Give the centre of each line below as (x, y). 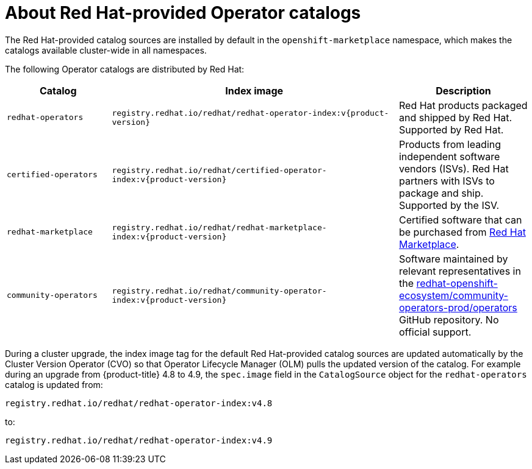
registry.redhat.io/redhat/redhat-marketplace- (219, 227)
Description (463, 90)
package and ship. (441, 193)
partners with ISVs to (447, 181)
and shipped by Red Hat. (455, 117)
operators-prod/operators (458, 307)
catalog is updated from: (54, 384)
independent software (449, 156)
